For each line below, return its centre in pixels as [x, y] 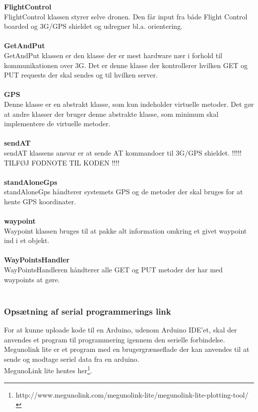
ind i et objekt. [27, 240]
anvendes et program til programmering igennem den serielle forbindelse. [115, 339]
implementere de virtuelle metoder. [57, 124]
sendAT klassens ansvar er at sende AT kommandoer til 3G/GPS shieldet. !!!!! [123, 152]
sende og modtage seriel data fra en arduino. [72, 359]
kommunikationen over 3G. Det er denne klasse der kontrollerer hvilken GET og [126, 65]
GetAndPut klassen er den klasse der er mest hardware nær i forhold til [113, 55]
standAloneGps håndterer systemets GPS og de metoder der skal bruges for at [124, 192]
